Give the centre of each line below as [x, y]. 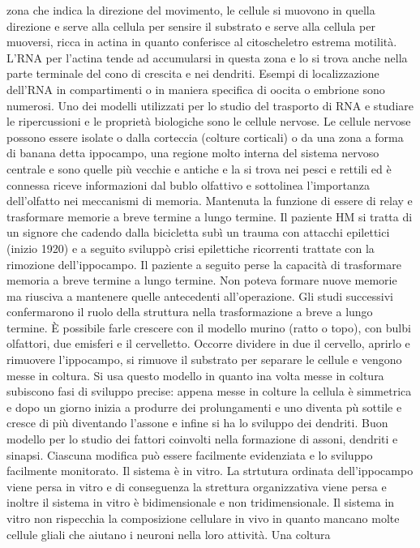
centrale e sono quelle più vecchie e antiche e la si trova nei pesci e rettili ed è [199, 168]
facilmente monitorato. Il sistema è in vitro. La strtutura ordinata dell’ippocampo [210, 471]
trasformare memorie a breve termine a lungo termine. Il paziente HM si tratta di [210, 216]
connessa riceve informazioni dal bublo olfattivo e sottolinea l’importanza [188, 184]
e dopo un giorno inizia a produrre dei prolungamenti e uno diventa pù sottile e [204, 407]
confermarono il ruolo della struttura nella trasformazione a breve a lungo [190, 312]
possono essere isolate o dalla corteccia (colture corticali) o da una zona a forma [205, 137]
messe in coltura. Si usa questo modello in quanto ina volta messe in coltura [195, 375]
